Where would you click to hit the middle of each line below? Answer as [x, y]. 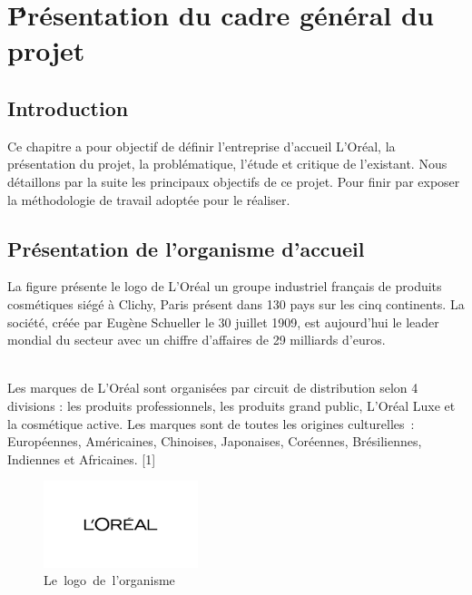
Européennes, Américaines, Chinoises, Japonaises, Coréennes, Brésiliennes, [215, 441]
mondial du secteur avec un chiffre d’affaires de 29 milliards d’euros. [197, 340]
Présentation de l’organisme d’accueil [186, 248]
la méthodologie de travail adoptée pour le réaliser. [149, 199]
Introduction [68, 107]
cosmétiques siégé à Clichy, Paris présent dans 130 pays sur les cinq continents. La [236, 303]
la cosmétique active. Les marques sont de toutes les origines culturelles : [211, 423]
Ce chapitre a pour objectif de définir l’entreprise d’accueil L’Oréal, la [202, 146]
